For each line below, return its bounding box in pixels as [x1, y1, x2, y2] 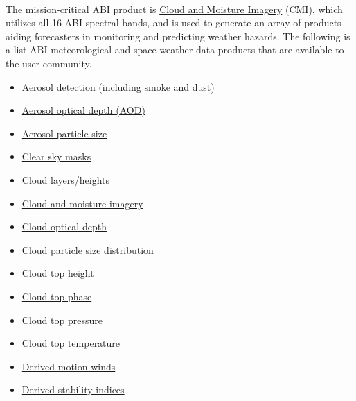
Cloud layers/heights [21, 172, 109, 187]
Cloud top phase [21, 289, 92, 303]
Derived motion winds [21, 359, 116, 373]
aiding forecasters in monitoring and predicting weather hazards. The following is [6, 28, 350, 43]
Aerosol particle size [21, 126, 107, 140]
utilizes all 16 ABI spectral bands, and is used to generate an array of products [6, 15, 341, 30]
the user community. [6, 56, 92, 70]
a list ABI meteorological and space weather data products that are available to [6, 42, 344, 57]
